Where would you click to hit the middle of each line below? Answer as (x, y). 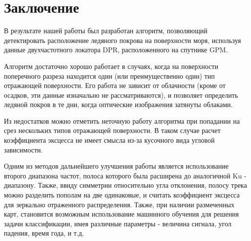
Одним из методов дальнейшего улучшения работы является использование (116, 166)
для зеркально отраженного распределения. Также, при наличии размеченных (119, 204)
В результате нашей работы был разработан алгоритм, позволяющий (106, 31)
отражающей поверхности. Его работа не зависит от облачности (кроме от (115, 85)
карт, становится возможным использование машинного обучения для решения (122, 214)
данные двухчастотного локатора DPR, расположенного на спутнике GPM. (116, 50)
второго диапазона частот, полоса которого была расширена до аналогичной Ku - (125, 175)
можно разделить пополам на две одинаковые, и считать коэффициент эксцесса (122, 195)
